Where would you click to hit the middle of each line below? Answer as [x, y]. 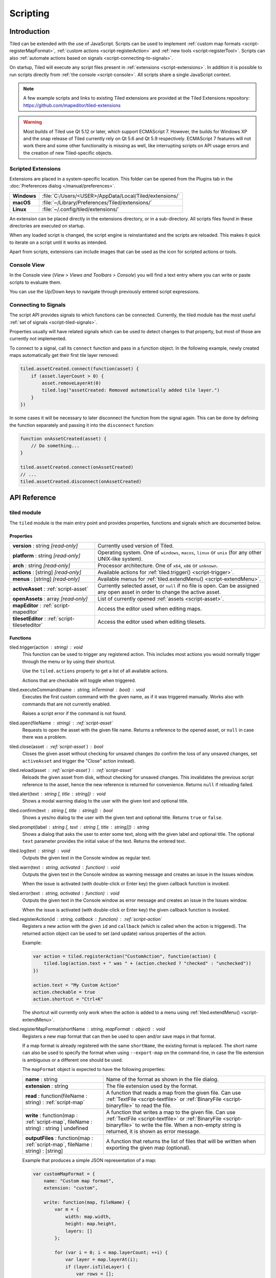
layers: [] [79, 1231]
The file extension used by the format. [152, 1086]
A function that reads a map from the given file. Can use [174, 1092]
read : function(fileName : [56, 1096]
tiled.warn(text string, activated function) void [65, 867]
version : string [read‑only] [45, 546]
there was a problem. [45, 737]
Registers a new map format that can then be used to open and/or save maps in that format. [119, 1036]
